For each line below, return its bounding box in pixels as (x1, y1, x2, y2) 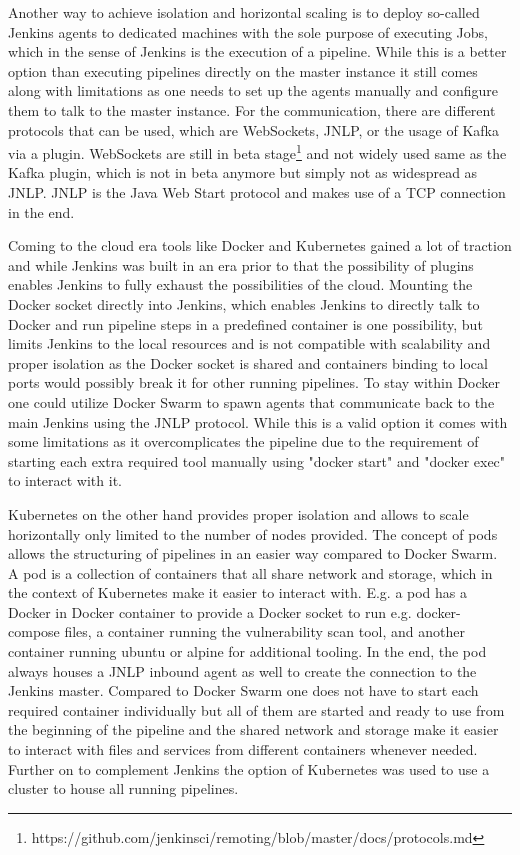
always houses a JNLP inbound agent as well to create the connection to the (8, 660, 477, 681)
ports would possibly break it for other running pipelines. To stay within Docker (8, 372, 501, 393)
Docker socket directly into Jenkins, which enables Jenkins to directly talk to (8, 293, 480, 314)
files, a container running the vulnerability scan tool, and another (64, 621, 465, 642)
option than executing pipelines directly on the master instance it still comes (8, 60, 478, 81)
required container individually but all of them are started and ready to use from (8, 699, 505, 720)
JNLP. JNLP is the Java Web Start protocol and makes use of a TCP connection (8, 182, 506, 202)
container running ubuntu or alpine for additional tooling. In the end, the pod (8, 641, 487, 662)
